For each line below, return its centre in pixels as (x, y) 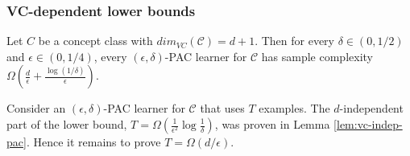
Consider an (36, 108)
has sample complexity (317, 56)
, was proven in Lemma (272, 124)
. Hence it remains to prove (93, 142)
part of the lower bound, (67, 124)
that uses (222, 108)
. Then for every (294, 41)
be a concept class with (95, 41)
